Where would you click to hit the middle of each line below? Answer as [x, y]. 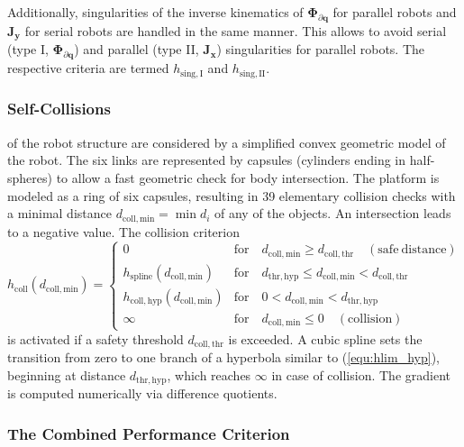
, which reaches [209, 374]
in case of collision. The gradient [361, 374]
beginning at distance [67, 374]
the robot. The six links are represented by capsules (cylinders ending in [207, 160]
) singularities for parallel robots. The [321, 49]
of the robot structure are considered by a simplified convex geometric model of [227, 142]
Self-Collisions [59, 109]
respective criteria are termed [88, 68]
